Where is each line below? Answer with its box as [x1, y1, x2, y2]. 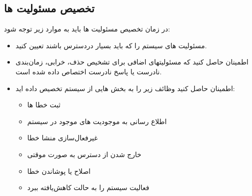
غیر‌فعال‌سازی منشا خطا [27, 132, 98, 143]
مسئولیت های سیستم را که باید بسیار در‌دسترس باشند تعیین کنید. [15, 40, 207, 50]
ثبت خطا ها [27, 99, 61, 110]
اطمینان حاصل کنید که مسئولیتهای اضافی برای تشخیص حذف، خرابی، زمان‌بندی [15, 57, 249, 67]
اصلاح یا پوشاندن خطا [27, 165, 91, 176]
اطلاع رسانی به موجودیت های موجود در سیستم [27, 116, 167, 126]
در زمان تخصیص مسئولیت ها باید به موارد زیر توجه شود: [4, 24, 170, 34]
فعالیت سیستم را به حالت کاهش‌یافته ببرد [27, 182, 150, 193]
